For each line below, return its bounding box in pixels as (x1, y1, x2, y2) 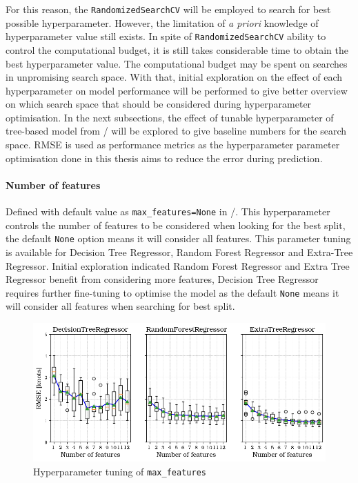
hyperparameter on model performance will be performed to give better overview (6, 83, 348, 97)
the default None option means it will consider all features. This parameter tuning (6, 231, 351, 246)
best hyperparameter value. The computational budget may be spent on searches (6, 56, 348, 70)
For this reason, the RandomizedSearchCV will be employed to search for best (6, 2, 331, 16)
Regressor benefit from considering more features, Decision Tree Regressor (6, 272, 319, 286)
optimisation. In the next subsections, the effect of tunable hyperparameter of (6, 110, 334, 124)
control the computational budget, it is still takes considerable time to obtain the (6, 42, 348, 57)
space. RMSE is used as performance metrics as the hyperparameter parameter (6, 137, 340, 152)
